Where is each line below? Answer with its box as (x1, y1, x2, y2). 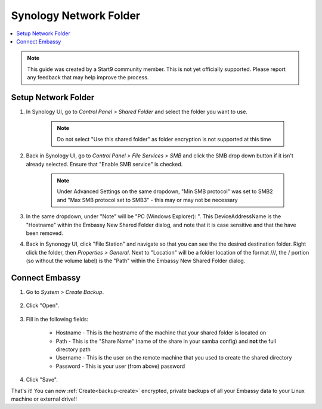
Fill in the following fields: (26, 315, 89, 323)
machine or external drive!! (11, 395, 78, 402)
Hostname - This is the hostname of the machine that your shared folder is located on (55, 329, 267, 336)
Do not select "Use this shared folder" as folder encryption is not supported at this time (57, 135, 271, 142)
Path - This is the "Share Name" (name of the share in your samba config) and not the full (55, 337, 277, 345)
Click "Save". (26, 376, 58, 383)
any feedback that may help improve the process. (27, 74, 149, 81)
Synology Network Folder (11, 9, 140, 22)
